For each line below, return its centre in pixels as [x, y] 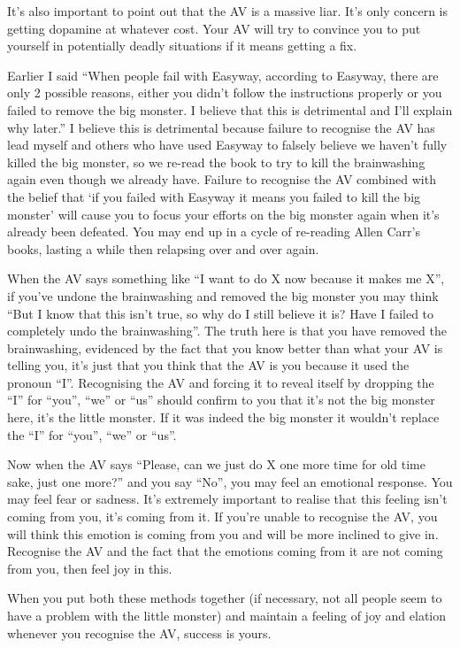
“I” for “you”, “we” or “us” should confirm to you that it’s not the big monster [221, 400]
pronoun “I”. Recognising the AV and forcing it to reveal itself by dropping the [221, 382]
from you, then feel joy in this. [90, 568]
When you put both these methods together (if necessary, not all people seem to [225, 598]
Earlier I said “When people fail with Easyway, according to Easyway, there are [223, 75]
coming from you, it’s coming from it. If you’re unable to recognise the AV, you [222, 517]
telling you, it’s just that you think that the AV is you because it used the [208, 365]
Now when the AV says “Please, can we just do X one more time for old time [216, 464]
